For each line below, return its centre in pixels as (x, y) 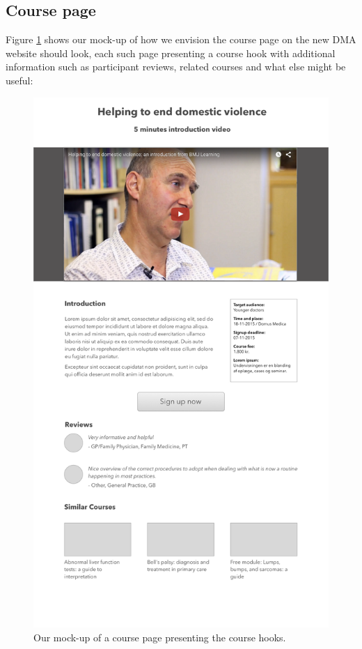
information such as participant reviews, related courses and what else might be (176, 67)
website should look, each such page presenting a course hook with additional (171, 53)
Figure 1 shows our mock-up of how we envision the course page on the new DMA (181, 39)
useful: (19, 80)
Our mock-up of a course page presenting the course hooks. (160, 637)
